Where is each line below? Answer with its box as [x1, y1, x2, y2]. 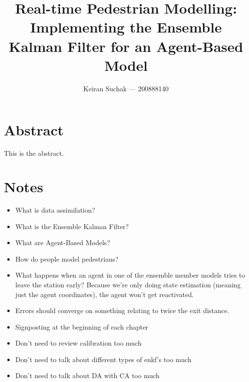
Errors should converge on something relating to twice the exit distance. [15, 305, 230, 316]
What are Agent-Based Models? [15, 237, 110, 248]
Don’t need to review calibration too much [15, 338, 142, 348]
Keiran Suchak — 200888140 [83, 83, 169, 93]
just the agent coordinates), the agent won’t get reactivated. [15, 289, 194, 299]
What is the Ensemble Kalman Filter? [15, 221, 129, 231]
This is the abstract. [4, 148, 64, 158]
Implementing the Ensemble [30, 17, 222, 37]
